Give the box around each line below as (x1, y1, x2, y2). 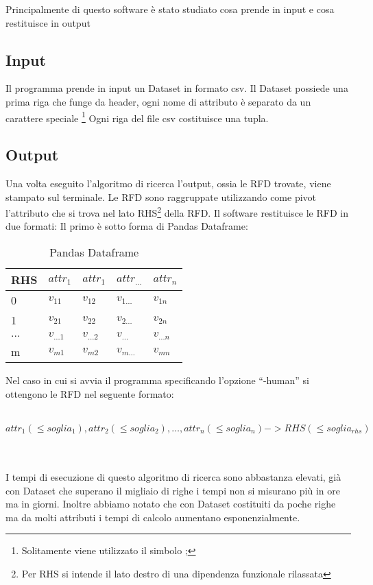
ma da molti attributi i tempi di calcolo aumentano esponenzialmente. (5, 510, 300, 524)
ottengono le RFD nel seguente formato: (5, 386, 174, 401)
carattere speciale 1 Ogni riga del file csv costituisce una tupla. (5, 108, 269, 125)
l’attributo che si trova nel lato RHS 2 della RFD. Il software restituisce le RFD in (5, 204, 348, 219)
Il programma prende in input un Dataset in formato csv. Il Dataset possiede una (5, 81, 348, 95)
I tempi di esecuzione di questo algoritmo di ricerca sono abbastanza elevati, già (5, 469, 341, 483)
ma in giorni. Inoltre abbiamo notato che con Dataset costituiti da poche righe (5, 497, 336, 511)
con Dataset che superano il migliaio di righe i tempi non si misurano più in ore (5, 483, 340, 497)
